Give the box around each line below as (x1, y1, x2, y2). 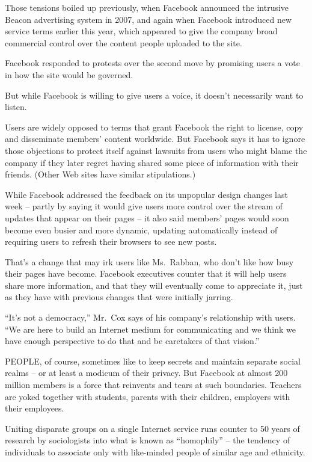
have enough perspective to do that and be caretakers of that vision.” (5, 334, 260, 347)
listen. (5, 100, 27, 113)
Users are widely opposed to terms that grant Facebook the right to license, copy (5, 120, 304, 133)
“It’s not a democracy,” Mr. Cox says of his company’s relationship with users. (5, 311, 296, 324)
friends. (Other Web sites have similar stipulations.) (5, 168, 196, 180)
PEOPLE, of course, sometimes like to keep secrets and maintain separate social (5, 354, 301, 367)
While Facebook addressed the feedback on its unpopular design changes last (5, 188, 288, 200)
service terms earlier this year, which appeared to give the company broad (5, 25, 278, 37)
